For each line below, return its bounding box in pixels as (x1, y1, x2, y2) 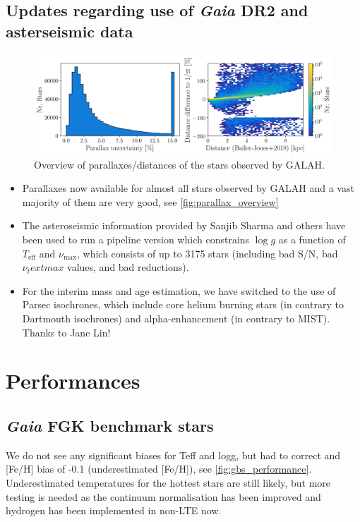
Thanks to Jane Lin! (22, 324, 111, 339)
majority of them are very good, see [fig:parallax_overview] (22, 194, 279, 209)
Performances (6, 366, 140, 395)
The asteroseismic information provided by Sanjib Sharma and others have (22, 218, 346, 233)
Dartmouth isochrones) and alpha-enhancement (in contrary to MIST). (22, 310, 330, 325)
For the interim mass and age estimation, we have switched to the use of (22, 283, 336, 298)
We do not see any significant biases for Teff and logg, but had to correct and (6, 447, 341, 462)
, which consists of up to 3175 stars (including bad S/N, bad (76, 245, 338, 260)
